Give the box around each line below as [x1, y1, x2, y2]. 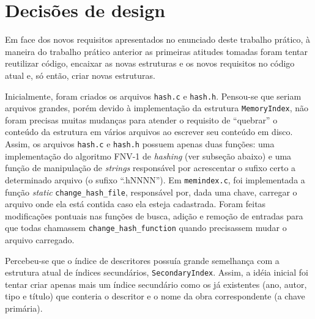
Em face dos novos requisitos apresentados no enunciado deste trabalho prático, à [5, 33, 311, 46]
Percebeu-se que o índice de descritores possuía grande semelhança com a [5, 254, 280, 266]
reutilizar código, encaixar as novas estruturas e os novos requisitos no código [5, 57, 295, 70]
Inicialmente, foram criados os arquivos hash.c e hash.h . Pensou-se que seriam [5, 89, 302, 102]
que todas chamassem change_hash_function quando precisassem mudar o [5, 221, 287, 234]
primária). [5, 302, 43, 315]
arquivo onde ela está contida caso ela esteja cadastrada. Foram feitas [5, 197, 266, 210]
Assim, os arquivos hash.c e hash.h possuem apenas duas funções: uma [5, 137, 275, 150]
